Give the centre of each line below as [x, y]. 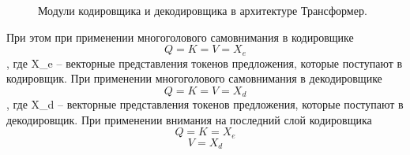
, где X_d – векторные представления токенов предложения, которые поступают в [205, 104]
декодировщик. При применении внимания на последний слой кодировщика [189, 119]
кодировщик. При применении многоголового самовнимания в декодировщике [194, 78]
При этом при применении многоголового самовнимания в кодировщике [180, 37]
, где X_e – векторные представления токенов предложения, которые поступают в [205, 63]
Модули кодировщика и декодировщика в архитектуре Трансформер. [203, 10]
